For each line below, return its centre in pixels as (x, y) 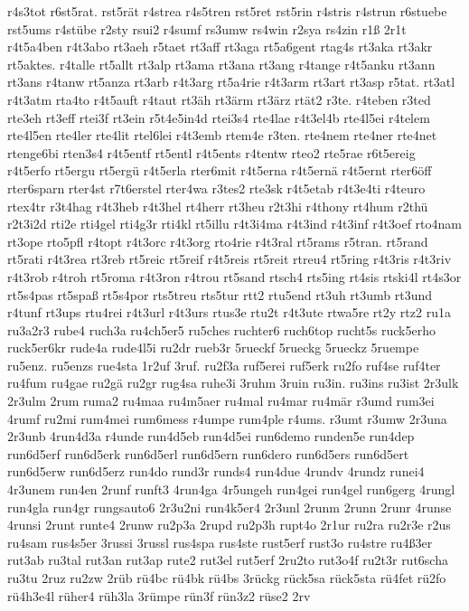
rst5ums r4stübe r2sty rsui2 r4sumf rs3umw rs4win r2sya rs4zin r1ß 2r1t (207, 28)
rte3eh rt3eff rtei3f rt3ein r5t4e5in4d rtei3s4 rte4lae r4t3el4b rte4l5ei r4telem (219, 117)
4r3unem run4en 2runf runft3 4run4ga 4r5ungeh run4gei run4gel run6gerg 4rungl (231, 489)
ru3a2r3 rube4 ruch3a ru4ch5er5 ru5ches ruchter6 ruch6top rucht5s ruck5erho (221, 329)
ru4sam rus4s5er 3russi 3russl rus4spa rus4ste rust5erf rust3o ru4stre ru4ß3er (220, 542)
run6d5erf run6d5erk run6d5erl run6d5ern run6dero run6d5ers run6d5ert (208, 453)
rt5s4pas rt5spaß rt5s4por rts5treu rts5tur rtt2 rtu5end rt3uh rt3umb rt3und (220, 294)
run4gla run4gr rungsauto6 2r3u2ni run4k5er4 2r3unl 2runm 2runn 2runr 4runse (230, 507)
